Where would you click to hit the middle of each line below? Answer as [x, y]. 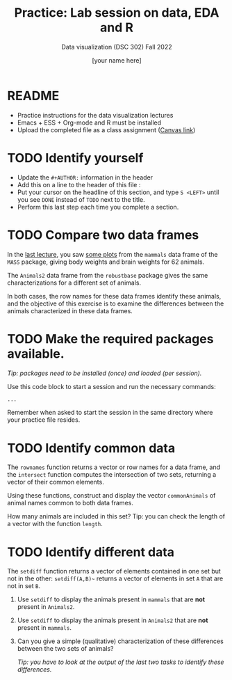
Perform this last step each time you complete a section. [98, 207]
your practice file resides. [44, 420]
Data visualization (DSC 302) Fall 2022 [117, 47]
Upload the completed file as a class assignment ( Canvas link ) [106, 129]
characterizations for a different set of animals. [74, 283]
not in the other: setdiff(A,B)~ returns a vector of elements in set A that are [115, 578]
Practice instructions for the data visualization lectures [95, 115]
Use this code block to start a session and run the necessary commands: [112, 386]
